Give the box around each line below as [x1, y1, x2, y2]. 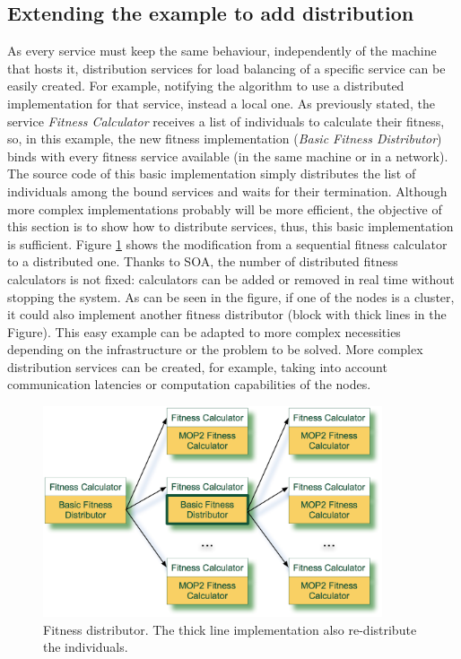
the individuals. [43, 637, 128, 656]
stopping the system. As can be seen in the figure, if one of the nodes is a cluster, [7, 287, 455, 306]
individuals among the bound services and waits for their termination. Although [7, 181, 448, 200]
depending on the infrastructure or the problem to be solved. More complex [7, 340, 423, 359]
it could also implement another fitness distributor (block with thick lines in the [7, 305, 447, 324]
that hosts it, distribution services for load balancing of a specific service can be [7, 58, 446, 77]
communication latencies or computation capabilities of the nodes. [7, 375, 371, 394]
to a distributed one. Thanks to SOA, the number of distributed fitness [7, 252, 398, 271]
